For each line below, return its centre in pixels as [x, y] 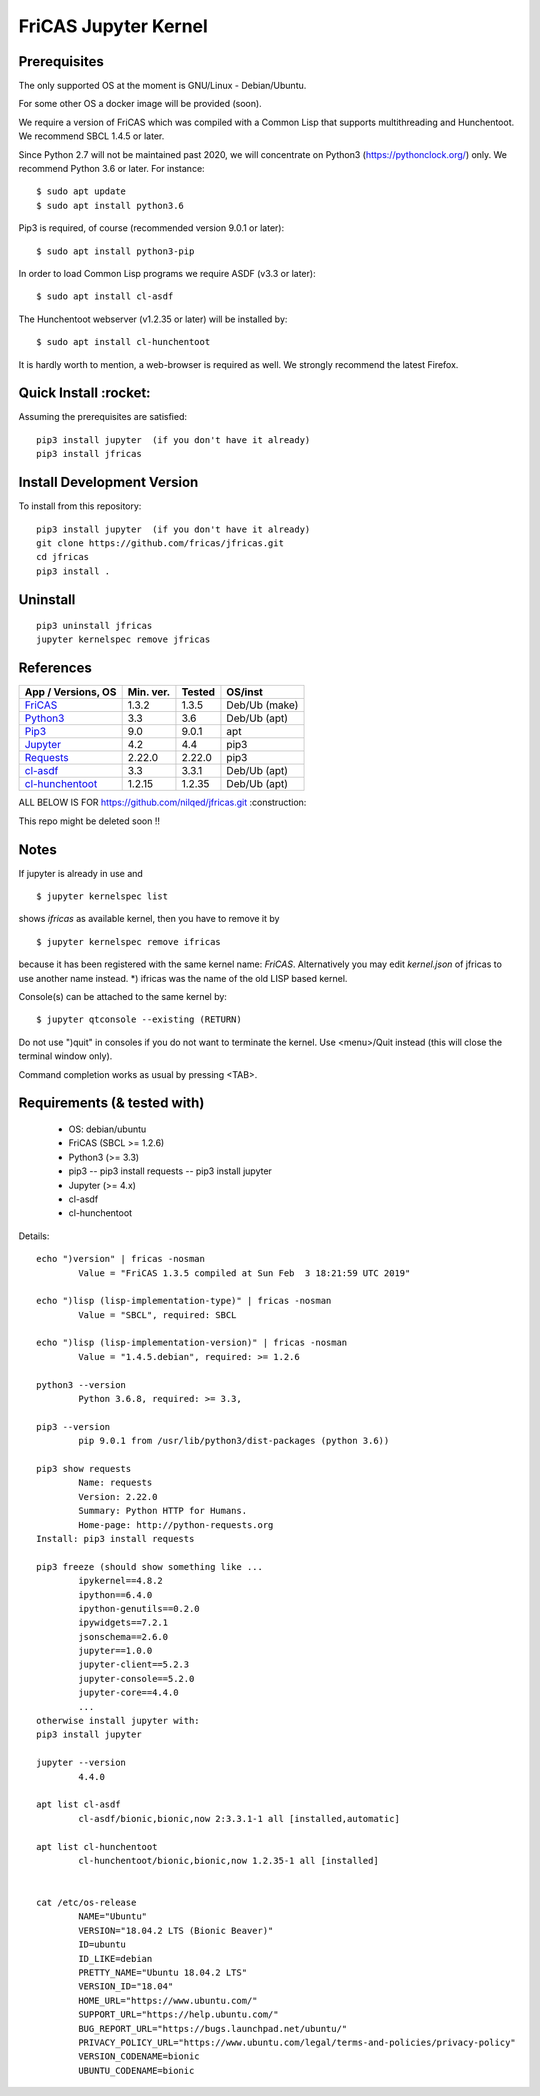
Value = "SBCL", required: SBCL [157, 1314]
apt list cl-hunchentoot [97, 1846]
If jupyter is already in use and [81, 873]
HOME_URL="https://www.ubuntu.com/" [168, 2000]
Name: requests [115, 1483]
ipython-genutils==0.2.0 [139, 1608]
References [55, 668]
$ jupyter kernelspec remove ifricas [129, 941]
